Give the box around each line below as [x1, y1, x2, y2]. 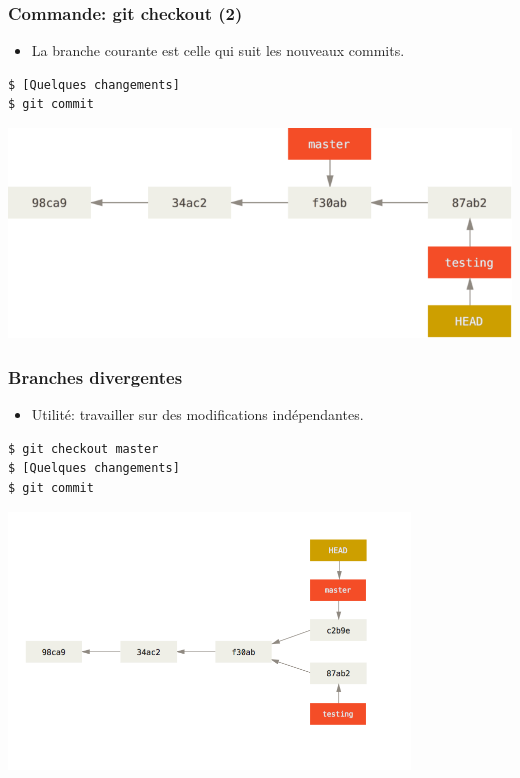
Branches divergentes [8, 364, 183, 389]
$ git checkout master [8, 441, 159, 456]
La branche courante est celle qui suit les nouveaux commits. [31, 40, 405, 61]
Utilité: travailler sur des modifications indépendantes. [31, 404, 364, 425]
